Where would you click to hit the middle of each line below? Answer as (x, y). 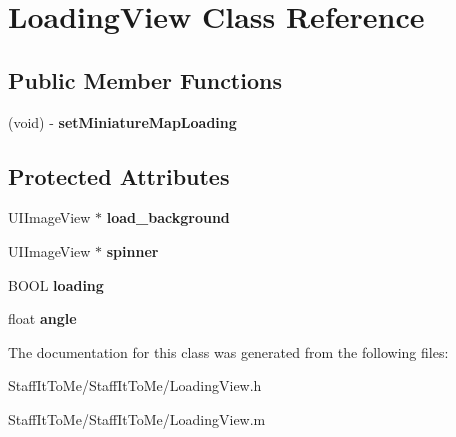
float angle (42, 318)
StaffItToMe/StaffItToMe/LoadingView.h (135, 385)
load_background (168, 217)
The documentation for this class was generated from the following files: (228, 351)
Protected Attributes (119, 175)
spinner (132, 250)
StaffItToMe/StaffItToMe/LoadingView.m (137, 418)
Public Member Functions (145, 79)
